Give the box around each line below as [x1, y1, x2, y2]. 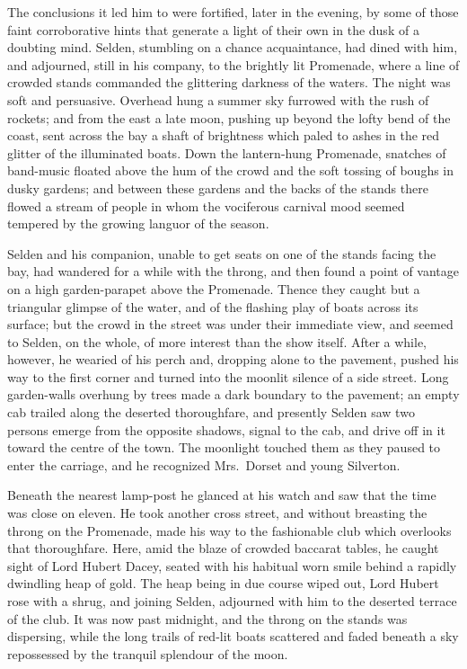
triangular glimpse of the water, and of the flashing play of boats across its [7, 297, 419, 316]
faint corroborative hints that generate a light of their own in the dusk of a [7, 20, 419, 39]
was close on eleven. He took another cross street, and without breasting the [7, 504, 427, 522]
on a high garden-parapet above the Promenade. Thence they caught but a [7, 279, 420, 298]
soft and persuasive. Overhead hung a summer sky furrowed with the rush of [7, 90, 429, 109]
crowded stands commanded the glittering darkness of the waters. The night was [7, 73, 451, 92]
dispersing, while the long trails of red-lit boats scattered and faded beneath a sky [7, 627, 459, 646]
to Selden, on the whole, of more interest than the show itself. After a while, [7, 332, 427, 351]
